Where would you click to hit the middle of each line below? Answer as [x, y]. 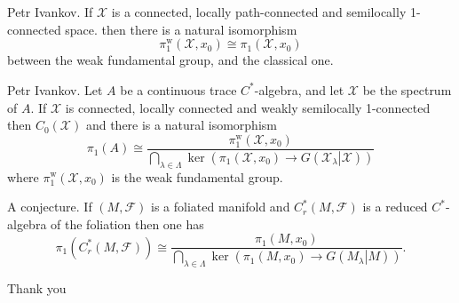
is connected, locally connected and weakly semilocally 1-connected [248, 107]
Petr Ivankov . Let [55, 89]
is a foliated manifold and [220, 207]
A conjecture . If [50, 207]
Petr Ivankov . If [50, 12]
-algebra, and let [299, 89]
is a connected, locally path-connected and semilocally [259, 12]
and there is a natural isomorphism [181, 125]
